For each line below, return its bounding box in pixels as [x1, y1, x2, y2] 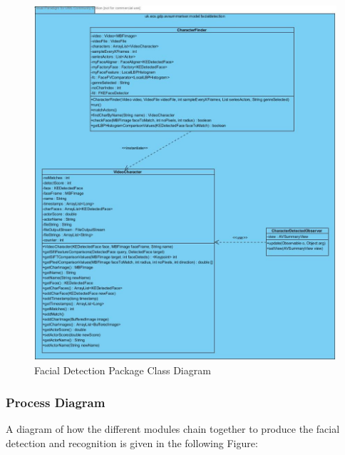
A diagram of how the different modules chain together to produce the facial [6, 421, 340, 436]
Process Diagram [6, 393, 105, 411]
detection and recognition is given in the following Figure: [6, 435, 258, 450]
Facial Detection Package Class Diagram [34, 363, 211, 378]
